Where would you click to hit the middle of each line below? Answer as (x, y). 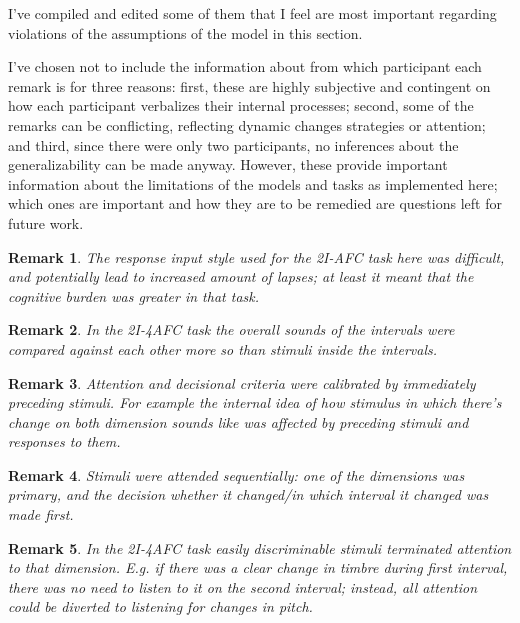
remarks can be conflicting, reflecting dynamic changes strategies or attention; (247, 124)
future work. (46, 222)
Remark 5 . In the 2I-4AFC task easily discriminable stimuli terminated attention (260, 547)
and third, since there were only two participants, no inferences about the (233, 144)
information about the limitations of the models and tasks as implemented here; (253, 183)
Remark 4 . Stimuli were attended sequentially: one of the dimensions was (236, 474)
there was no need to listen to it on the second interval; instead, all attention (243, 586)
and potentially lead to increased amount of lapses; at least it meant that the (241, 276)
